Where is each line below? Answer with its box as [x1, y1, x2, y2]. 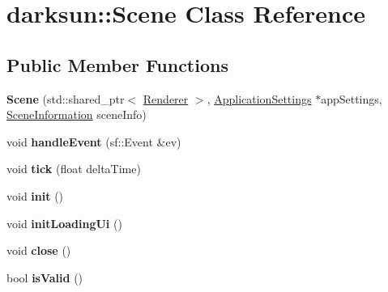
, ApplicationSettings [207, 90, 312, 107]
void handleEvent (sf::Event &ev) [6, 133, 181, 150]
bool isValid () [6, 269, 83, 286]
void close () [6, 242, 71, 259]
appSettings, [321, 90, 382, 107]
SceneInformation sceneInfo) [6, 106, 147, 123]
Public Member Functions [6, 52, 228, 77]
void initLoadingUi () [6, 214, 122, 231]
